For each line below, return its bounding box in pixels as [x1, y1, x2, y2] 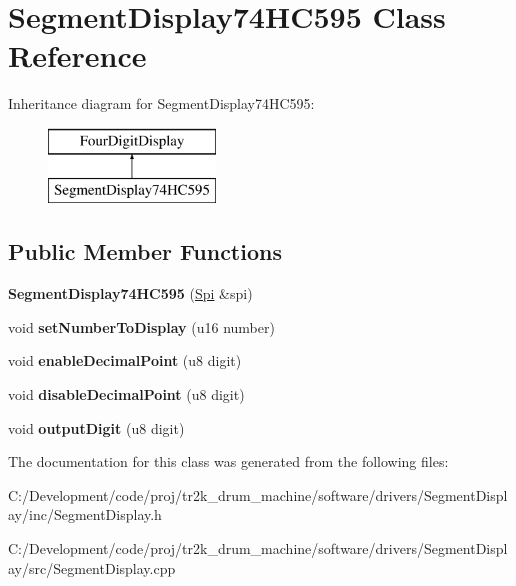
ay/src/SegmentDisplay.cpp [8, 557, 176, 578]
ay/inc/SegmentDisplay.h [8, 504, 162, 525]
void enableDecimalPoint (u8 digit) [8, 350, 242, 371]
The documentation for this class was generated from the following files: [8, 451, 449, 472]
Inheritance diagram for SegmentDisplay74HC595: [8, 93, 315, 114]
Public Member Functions [8, 236, 282, 267]
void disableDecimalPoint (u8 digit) [8, 384, 245, 405]
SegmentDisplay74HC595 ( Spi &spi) [8, 283, 253, 304]
